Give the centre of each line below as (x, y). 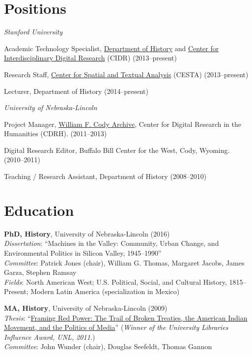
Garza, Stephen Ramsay (40, 272)
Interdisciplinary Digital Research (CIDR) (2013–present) (90, 58)
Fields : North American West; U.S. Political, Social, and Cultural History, (115, 281)
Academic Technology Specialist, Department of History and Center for (112, 48)
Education (39, 210)
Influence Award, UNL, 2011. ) (50, 337)
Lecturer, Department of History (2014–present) (76, 91)
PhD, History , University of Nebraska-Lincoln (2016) (87, 233)
